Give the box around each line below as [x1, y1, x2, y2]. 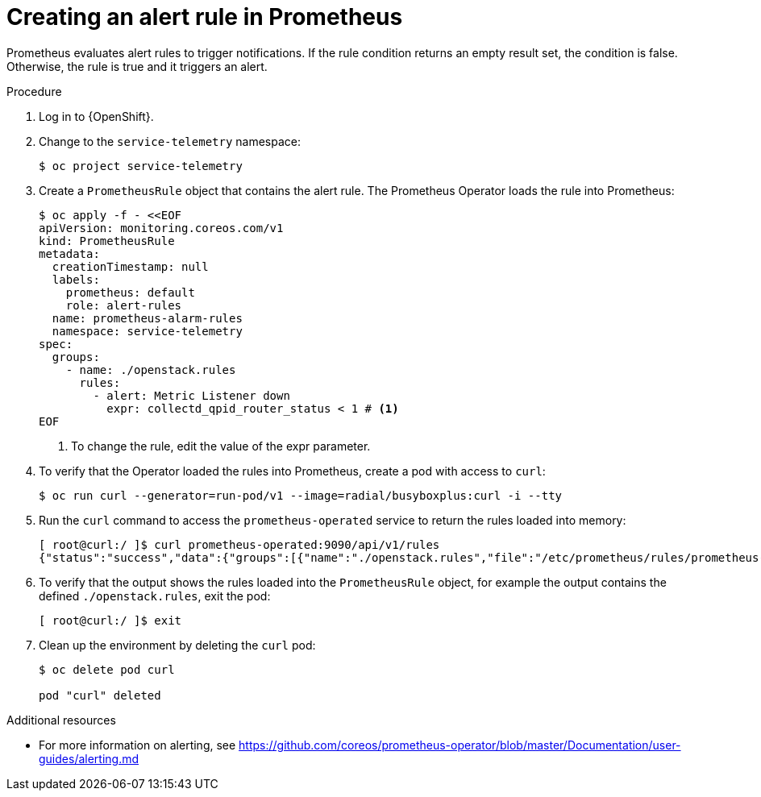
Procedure [6, 84, 62, 98]
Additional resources [6, 712, 116, 727]
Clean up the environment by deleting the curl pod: [39, 637, 316, 652]
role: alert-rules [65, 298, 182, 312]
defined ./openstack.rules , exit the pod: [39, 588, 271, 603]
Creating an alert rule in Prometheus [6, 3, 403, 31]
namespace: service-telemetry [52, 324, 243, 338]
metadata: [39, 247, 100, 260]
